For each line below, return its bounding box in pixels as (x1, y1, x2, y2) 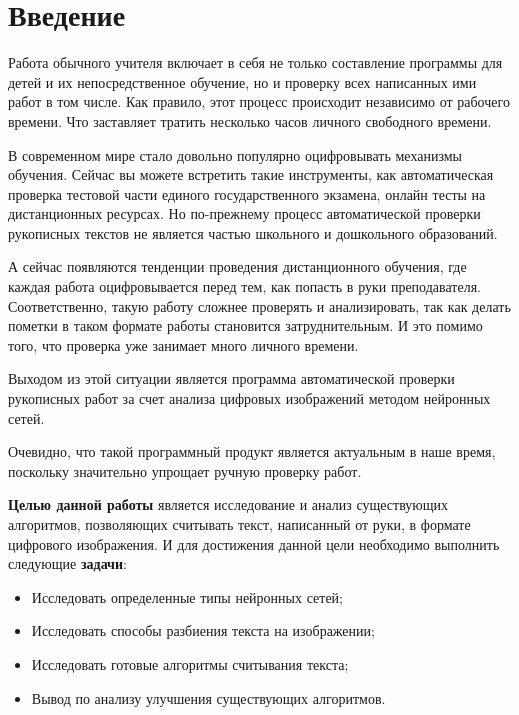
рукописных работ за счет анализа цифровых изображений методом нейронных (8, 388, 491, 409)
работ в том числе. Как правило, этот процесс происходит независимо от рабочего (8, 91, 510, 112)
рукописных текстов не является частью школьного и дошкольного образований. (8, 222, 498, 243)
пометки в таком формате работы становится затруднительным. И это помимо (8, 315, 483, 336)
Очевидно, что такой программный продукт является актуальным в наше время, (8, 441, 496, 462)
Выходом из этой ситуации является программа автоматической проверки (8, 368, 455, 389)
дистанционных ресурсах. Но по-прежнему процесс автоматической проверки (8, 203, 481, 224)
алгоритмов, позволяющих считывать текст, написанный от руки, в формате (8, 514, 471, 534)
